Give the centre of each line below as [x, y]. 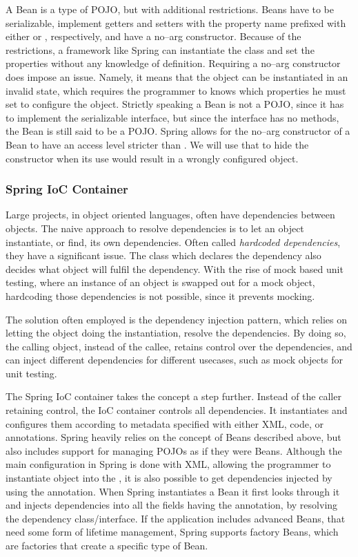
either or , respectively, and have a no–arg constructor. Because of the [153, 36]
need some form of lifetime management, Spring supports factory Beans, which [172, 532]
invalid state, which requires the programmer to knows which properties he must [176, 90]
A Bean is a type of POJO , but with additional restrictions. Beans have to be [170, 9]
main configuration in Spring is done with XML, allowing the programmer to [168, 464]
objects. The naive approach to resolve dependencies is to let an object [155, 228]
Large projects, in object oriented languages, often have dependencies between [170, 215]
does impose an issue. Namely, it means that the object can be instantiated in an [177, 76]
